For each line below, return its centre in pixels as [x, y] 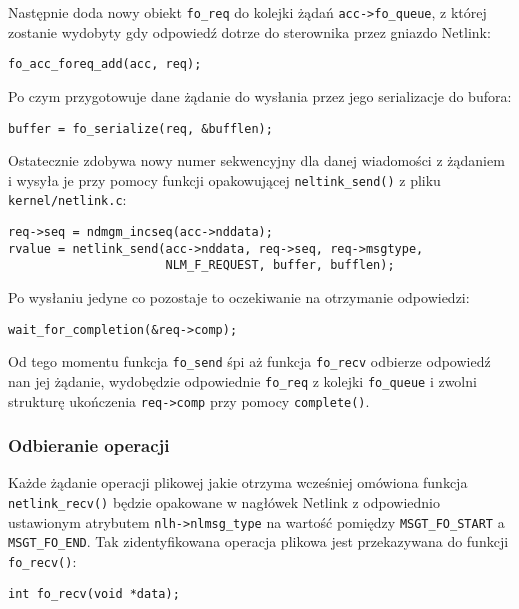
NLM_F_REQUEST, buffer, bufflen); [280, 265]
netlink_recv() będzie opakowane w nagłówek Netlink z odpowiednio [224, 502]
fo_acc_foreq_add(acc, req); [105, 64]
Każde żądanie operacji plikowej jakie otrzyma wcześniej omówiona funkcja [238, 482]
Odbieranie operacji [89, 445]
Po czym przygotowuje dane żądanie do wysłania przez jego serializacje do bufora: [260, 95]
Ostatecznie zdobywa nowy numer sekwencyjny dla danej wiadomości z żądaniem [256, 160]
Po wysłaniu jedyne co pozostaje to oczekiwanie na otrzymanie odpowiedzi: [239, 297]
